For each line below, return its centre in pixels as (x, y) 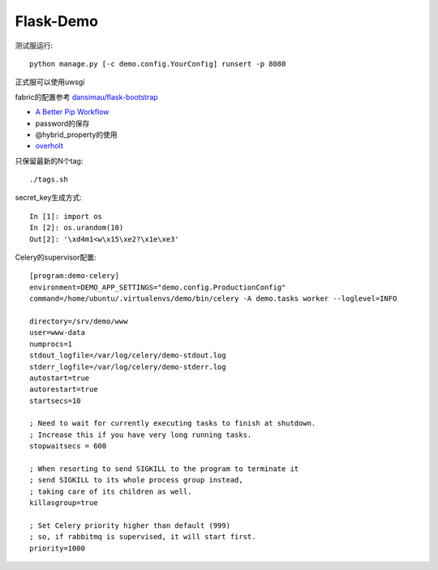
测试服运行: (34, 45)
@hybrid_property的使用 (76, 135)
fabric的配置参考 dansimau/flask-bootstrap (86, 96)
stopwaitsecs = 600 (68, 446)
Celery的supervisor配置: (56, 257)
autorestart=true (64, 390)
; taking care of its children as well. (111, 491)
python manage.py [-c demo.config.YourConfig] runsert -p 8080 (158, 64)
